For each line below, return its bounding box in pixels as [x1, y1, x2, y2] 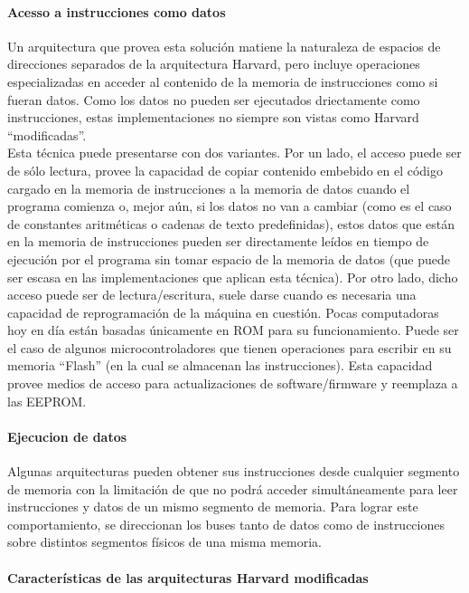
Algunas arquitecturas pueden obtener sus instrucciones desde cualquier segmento [7, 462, 460, 481]
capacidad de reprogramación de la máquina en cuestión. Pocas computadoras [7, 302, 439, 321]
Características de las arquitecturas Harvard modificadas [7, 568, 369, 587]
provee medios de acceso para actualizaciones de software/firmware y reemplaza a [7, 374, 458, 393]
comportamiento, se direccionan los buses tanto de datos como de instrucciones [7, 514, 445, 533]
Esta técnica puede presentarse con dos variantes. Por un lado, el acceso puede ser [7, 143, 462, 162]
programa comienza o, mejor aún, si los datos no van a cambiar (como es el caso [7, 196, 452, 215]
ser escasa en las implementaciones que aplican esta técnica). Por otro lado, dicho [7, 267, 458, 286]
